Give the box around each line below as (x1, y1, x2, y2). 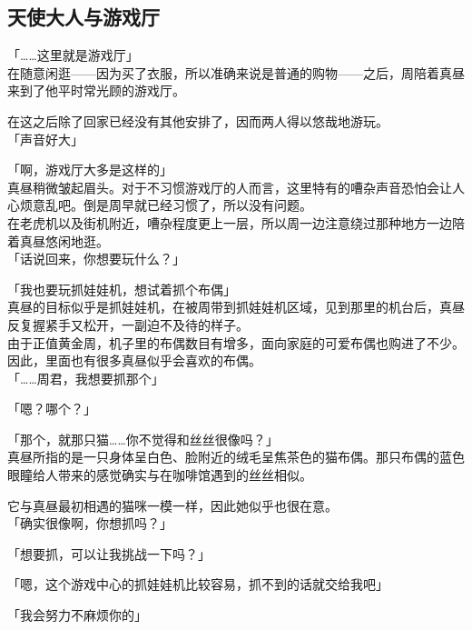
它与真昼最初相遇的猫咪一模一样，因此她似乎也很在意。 (7, 495, 338, 515)
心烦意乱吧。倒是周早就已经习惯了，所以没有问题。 (7, 195, 312, 215)
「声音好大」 (7, 129, 84, 148)
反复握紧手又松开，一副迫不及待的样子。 (7, 315, 249, 334)
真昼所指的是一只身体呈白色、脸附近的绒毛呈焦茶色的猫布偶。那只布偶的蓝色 (7, 447, 465, 466)
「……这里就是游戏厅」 (7, 45, 139, 65)
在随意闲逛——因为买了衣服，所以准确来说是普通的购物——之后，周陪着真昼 (7, 63, 465, 82)
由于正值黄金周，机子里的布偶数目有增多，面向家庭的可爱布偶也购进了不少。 (7, 333, 465, 352)
